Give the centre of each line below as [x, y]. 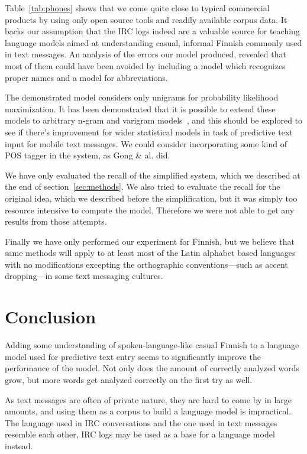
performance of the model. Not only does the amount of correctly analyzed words [152, 368]
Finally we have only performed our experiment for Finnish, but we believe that [150, 241]
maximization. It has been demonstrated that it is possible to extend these [140, 108]
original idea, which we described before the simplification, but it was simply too [151, 198]
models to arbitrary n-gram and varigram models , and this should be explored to [154, 120]
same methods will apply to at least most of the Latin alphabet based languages [150, 253]
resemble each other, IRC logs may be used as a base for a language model [140, 434]
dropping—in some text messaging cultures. [84, 276]
